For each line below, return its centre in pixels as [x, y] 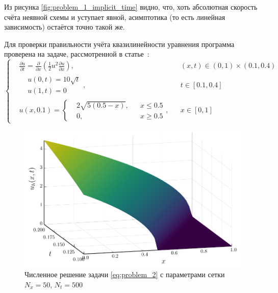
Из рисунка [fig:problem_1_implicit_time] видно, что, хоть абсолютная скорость [131, 7]
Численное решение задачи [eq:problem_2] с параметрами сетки [125, 274]
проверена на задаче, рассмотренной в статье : [77, 54]
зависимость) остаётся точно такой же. [65, 27]
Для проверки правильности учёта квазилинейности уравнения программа [119, 44]
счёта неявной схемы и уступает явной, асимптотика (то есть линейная [115, 17]
